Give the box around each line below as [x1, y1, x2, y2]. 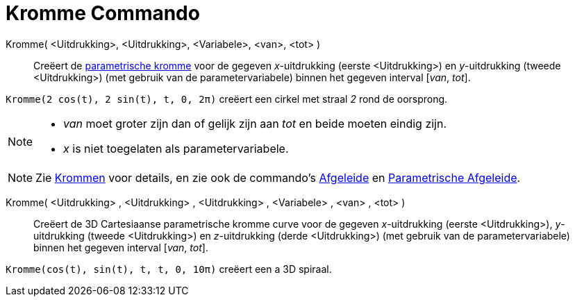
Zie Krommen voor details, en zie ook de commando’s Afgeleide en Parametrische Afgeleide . [35, 170, 521, 185]
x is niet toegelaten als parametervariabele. [63, 141, 289, 156]
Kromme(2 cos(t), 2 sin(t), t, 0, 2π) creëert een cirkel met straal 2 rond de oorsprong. [6, 92, 448, 105]
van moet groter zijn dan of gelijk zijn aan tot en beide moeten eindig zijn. [63, 116, 447, 131]
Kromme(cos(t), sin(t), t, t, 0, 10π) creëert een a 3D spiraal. [6, 262, 332, 275]
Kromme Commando [6, 1, 200, 25]
